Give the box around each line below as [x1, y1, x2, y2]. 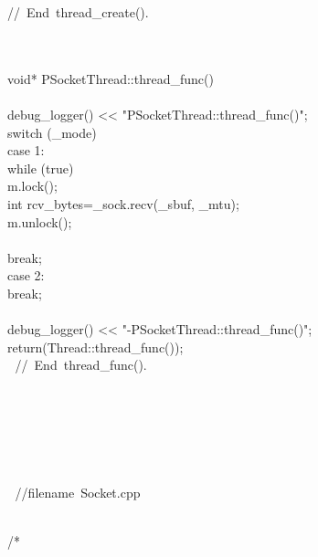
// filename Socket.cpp [15, 483, 141, 502]
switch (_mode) [7, 122, 97, 142]
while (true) [7, 158, 74, 177]
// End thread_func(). [15, 355, 147, 374]
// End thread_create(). [7, 3, 149, 21]
